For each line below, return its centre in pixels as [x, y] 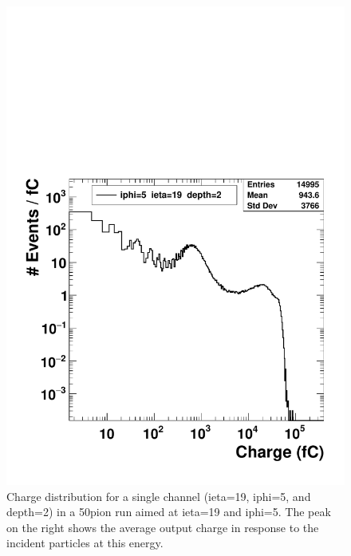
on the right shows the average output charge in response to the [163, 527]
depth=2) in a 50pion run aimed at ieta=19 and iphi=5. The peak [169, 512]
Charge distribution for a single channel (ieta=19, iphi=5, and [159, 496]
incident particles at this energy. [85, 543]
